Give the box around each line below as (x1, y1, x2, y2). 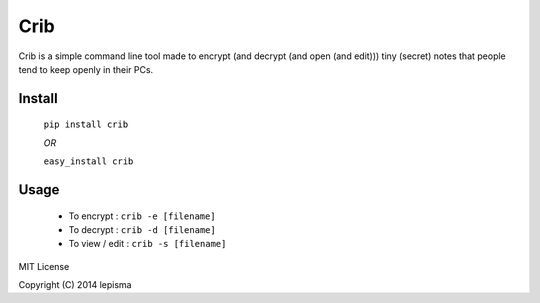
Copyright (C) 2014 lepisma (18, 279, 132, 291)
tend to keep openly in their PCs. (18, 63, 154, 75)
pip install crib (43, 119, 129, 130)
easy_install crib (43, 156, 134, 167)
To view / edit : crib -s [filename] (68, 238, 227, 250)
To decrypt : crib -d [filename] (68, 223, 217, 235)
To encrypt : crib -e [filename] (68, 210, 216, 222)
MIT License (18, 260, 70, 272)
